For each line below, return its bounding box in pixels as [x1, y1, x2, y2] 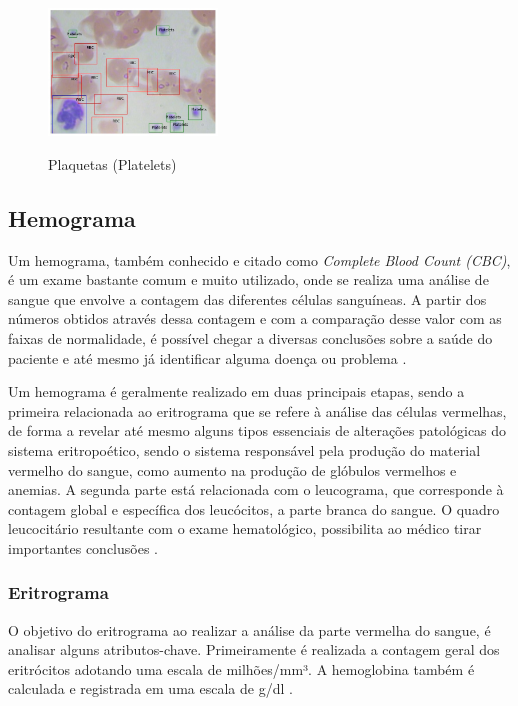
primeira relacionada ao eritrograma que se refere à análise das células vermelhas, [8, 400, 507, 421]
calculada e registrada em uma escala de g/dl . [8, 678, 293, 699]
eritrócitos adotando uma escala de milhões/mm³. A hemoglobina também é [8, 658, 475, 679]
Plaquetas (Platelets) [48, 153, 177, 174]
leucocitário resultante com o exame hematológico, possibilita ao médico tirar [8, 518, 482, 539]
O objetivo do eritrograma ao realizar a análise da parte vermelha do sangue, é [8, 619, 491, 640]
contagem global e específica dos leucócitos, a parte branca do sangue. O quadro [8, 498, 500, 519]
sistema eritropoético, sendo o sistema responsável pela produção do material [8, 439, 481, 460]
